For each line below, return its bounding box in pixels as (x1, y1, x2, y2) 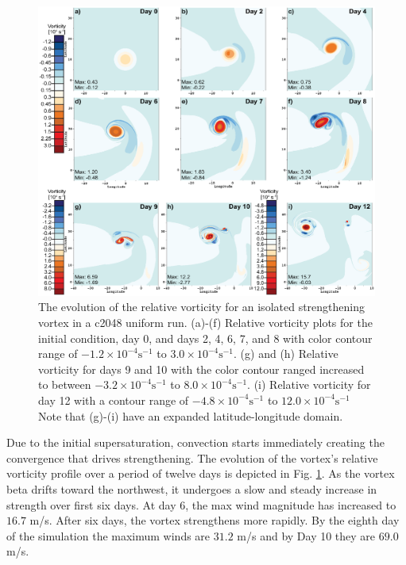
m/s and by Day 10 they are (237, 527, 376, 544)
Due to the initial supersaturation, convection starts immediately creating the (6, 434, 385, 451)
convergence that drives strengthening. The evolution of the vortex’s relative (6, 449, 378, 466)
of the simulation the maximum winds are (6, 527, 211, 544)
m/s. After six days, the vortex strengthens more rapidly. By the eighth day (29, 512, 400, 528)
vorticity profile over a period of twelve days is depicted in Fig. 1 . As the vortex (6, 465, 395, 482)
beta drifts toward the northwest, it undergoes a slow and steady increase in (6, 480, 377, 497)
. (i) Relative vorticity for (247, 376, 371, 393)
